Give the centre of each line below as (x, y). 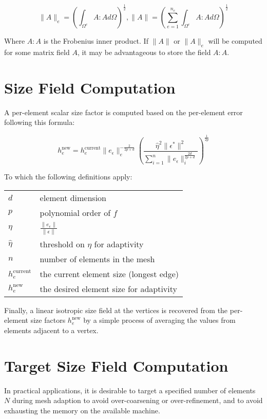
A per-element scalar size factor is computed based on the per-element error (123, 112)
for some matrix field (37, 52)
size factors (48, 320)
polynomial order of (75, 212)
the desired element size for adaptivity (108, 288)
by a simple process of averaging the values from (159, 320)
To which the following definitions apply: (68, 177)
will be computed (235, 41)
